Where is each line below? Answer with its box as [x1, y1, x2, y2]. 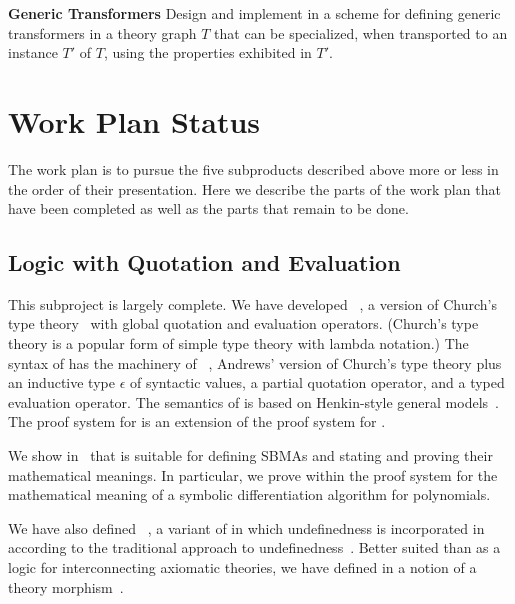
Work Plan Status [8, 100, 261, 141]
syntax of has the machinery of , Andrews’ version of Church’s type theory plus [8, 352, 502, 373]
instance [8, 42, 58, 63]
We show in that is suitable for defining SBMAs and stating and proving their [8, 445, 493, 466]
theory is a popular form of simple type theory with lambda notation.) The [8, 333, 469, 354]
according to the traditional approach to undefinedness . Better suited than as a [8, 537, 501, 558]
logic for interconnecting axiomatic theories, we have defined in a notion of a [8, 557, 477, 578]
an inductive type [8, 372, 115, 393]
